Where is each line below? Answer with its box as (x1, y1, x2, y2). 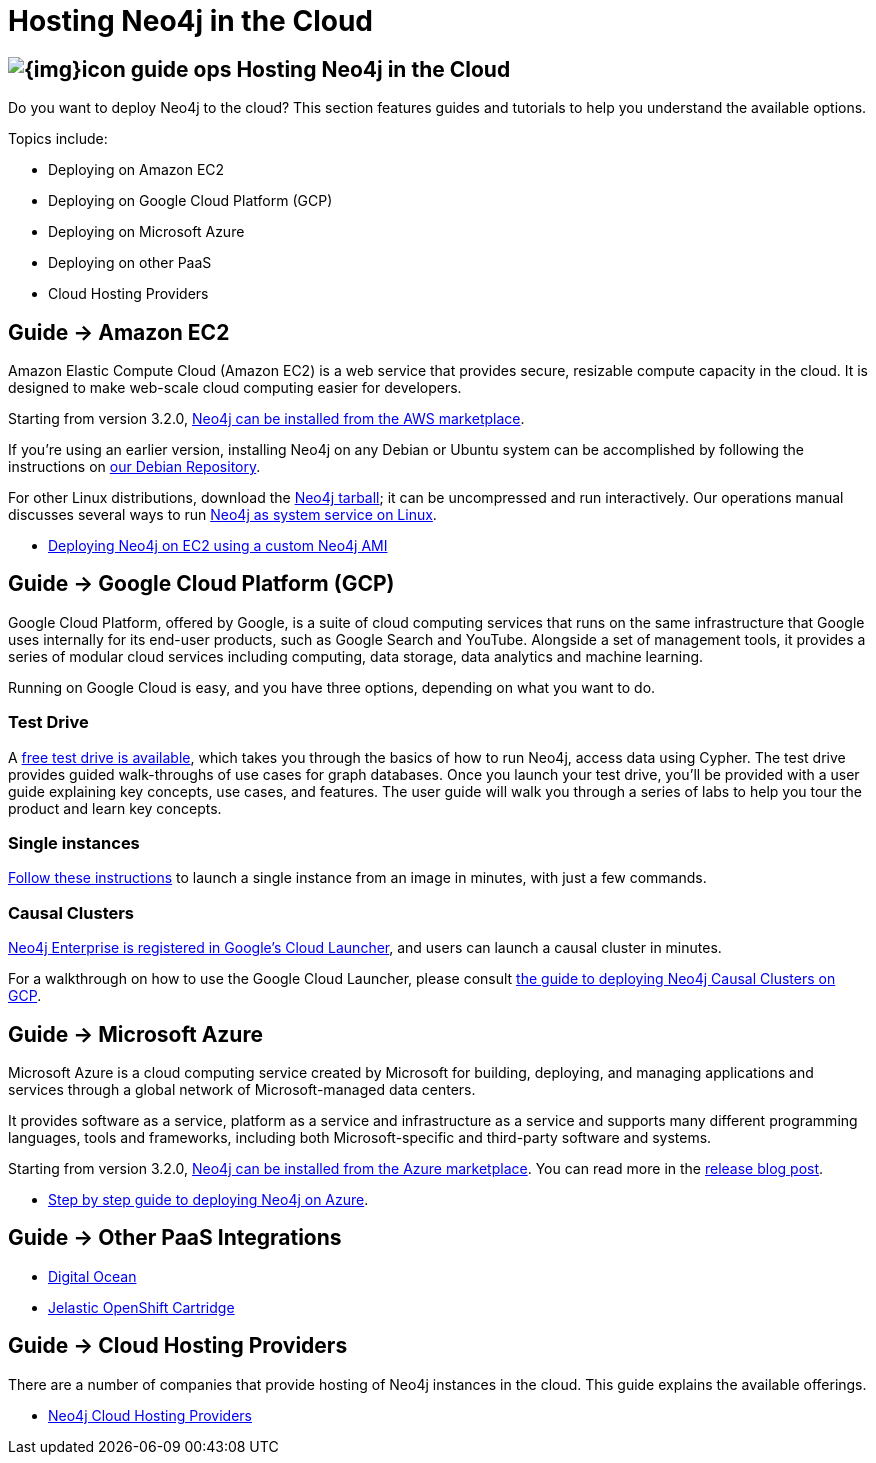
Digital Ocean (48, 1267, 137, 1285)
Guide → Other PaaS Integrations (8, 1225, 342, 1251)
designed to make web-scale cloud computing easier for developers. (8, 379, 462, 397)
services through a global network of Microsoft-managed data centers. (8, 1080, 476, 1098)
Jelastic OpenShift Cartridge (48, 1298, 235, 1316)
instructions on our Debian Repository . (8, 458, 261, 476)
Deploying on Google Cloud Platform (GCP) (48, 192, 333, 210)
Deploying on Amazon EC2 (48, 161, 225, 179)
